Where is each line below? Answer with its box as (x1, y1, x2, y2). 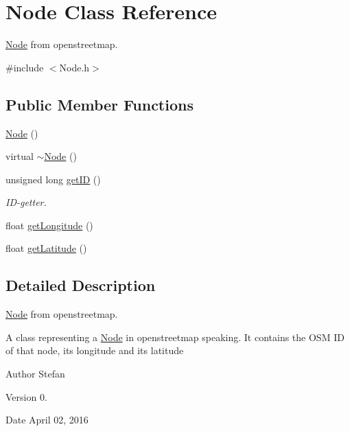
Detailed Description (5, 275, 156, 296)
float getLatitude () (5, 241, 87, 255)
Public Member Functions (5, 93, 194, 115)
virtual (5, 149, 34, 163)
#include (5, 60, 44, 74)
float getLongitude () (5, 218, 93, 232)
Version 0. (5, 389, 47, 404)
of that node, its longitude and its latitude (5, 343, 184, 358)
